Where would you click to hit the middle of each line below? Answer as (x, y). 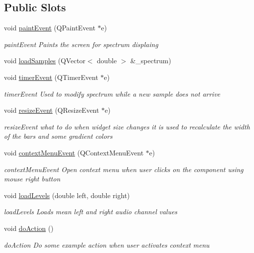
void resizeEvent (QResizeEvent (52, 110)
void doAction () (29, 228)
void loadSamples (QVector (45, 61)
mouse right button (32, 179)
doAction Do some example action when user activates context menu (107, 244)
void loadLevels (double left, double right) (67, 195)
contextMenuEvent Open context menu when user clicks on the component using (124, 169)
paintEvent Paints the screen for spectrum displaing (81, 44)
